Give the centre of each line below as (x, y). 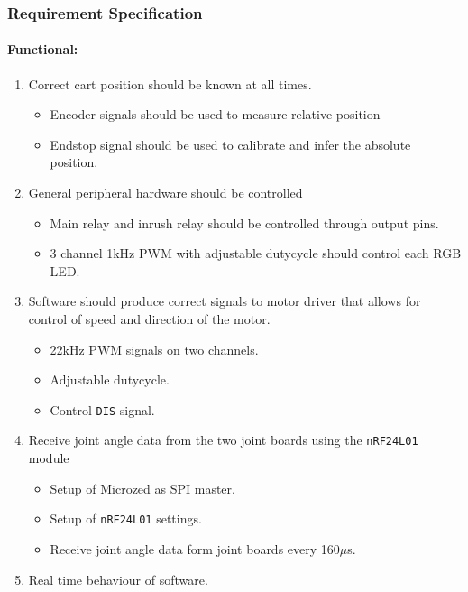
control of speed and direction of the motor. (149, 318)
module (49, 458)
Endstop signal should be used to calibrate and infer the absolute (230, 144)
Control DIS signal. (102, 409)
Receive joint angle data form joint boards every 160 (195, 548)
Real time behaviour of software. (118, 579)
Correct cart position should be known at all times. (170, 83)
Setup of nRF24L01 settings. (126, 518)
